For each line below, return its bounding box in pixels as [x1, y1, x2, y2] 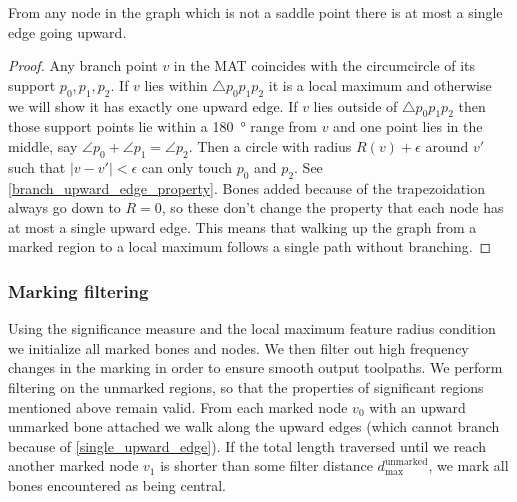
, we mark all [428, 455, 509, 476]
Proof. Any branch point [8, 55, 158, 76]
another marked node [8, 455, 139, 476]
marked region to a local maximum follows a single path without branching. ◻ [8, 236, 492, 257]
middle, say [8, 135, 78, 156]
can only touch [141, 156, 233, 177]
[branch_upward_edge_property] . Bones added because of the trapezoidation [8, 177, 485, 198]
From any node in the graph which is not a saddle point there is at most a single [8, 2, 503, 22]
